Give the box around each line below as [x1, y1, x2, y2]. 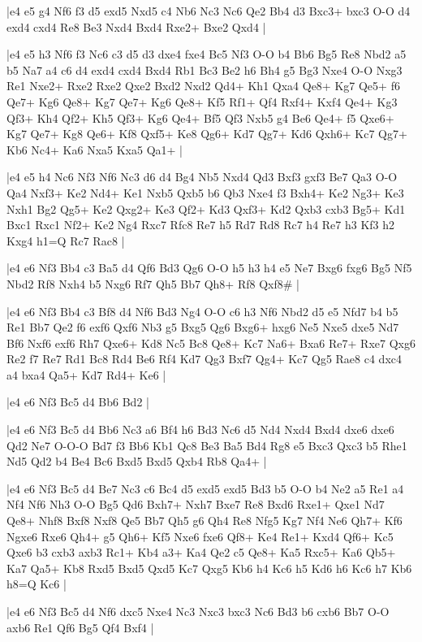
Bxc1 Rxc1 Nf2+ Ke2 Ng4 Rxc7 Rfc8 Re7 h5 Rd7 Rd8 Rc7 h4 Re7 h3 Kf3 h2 [6, 216, 395, 233]
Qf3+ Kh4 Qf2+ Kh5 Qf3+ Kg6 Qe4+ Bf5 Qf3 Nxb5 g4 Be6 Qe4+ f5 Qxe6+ [6, 109, 394, 126]
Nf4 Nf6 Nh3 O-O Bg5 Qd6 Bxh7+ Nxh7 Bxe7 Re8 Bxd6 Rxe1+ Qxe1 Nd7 [6, 496, 385, 513]
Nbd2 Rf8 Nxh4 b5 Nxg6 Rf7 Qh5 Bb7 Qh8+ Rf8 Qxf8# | [6, 275, 299, 292]
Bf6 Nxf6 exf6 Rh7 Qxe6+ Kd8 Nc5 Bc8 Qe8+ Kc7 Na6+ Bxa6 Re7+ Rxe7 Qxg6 [6, 334, 416, 351]
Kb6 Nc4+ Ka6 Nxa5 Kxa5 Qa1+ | [6, 141, 183, 158]
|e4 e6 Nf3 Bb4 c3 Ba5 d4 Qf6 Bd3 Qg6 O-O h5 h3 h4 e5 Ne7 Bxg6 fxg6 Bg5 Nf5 [6, 259, 412, 276]
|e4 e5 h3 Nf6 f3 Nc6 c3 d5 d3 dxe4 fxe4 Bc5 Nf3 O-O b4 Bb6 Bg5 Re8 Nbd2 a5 [6, 46, 407, 63]
